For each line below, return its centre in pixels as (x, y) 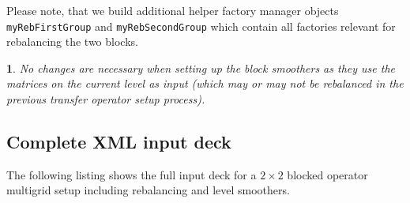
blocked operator (327, 174)
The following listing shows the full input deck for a (132, 174)
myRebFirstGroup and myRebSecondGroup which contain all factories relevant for (201, 26)
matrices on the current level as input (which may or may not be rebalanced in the (205, 83)
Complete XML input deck (119, 142)
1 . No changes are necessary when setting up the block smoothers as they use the (201, 68)
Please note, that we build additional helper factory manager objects (173, 10)
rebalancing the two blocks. (72, 41)
